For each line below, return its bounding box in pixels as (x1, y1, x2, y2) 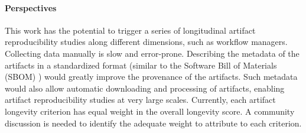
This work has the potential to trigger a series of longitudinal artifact (5, 24, 256, 36)
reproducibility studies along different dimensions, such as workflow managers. (5, 35, 288, 48)
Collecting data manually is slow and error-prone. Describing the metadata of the (5, 47, 300, 59)
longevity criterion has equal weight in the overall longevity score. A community (5, 105, 295, 117)
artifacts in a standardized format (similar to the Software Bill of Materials (5, 59, 277, 71)
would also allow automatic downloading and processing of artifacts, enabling (5, 82, 285, 94)
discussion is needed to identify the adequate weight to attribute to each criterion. (5, 116, 302, 129)
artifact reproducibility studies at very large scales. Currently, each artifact (5, 93, 276, 106)
